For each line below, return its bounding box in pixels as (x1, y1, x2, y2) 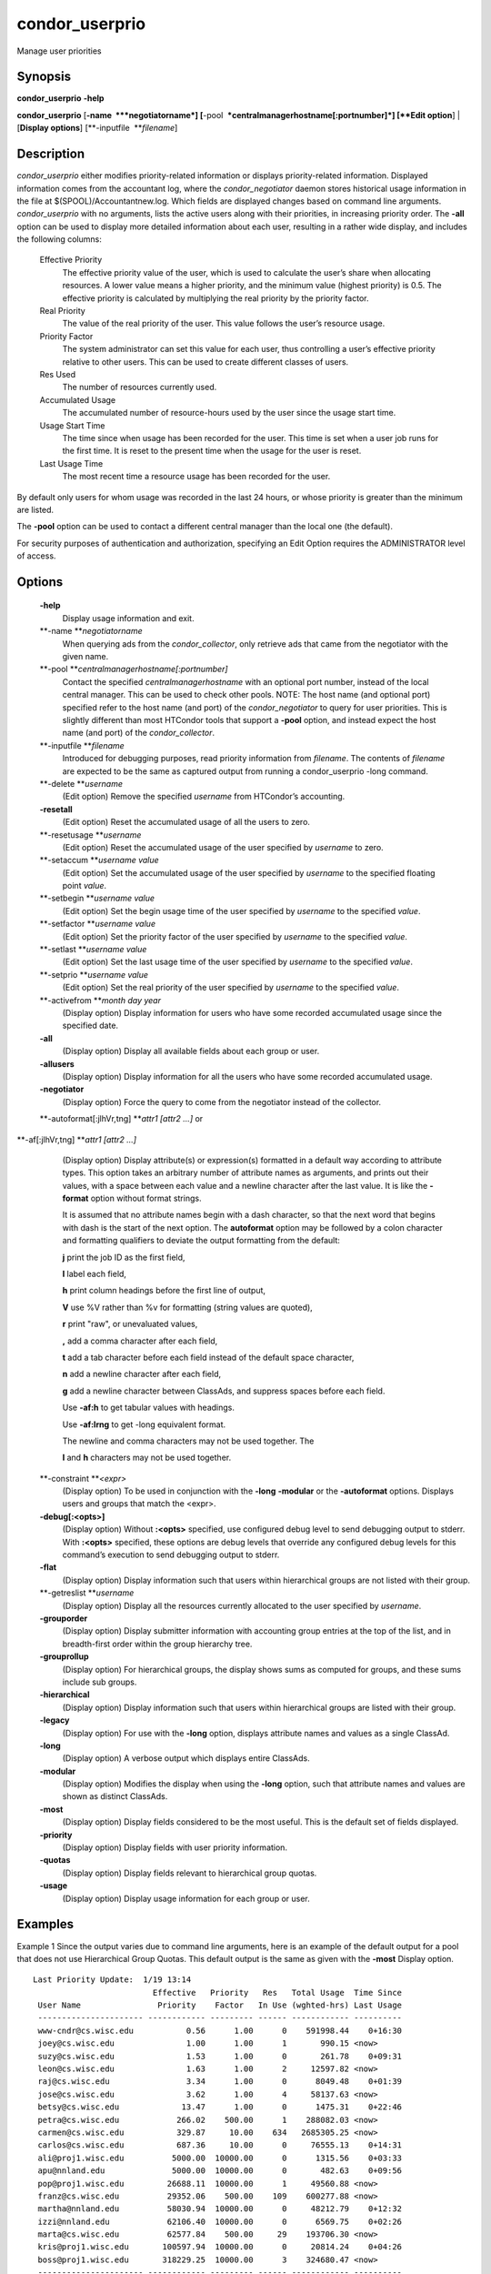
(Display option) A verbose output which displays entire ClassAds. (62, 1753, 310, 1764)
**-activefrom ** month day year (39, 994, 161, 1005)
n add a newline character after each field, (62, 1369, 222, 1380)
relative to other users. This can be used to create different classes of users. (62, 356, 349, 367)
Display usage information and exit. (62, 612, 195, 623)
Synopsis (16, 69, 72, 85)
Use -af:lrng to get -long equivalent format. (62, 1419, 226, 1430)
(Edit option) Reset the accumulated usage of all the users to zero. (62, 817, 311, 828)
